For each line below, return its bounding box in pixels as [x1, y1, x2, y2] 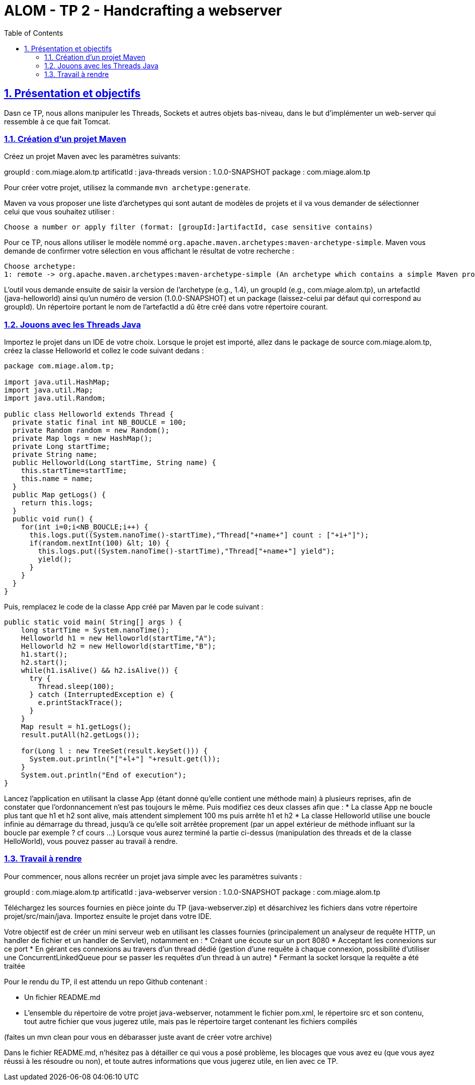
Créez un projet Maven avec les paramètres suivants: [4, 152, 181, 161]
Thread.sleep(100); [38, 682, 115, 691]
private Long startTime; [12, 442, 110, 451]
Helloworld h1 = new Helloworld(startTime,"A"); [21, 634, 216, 643]
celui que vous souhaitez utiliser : [4, 207, 115, 216]
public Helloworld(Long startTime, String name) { [12, 458, 216, 467]
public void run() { [12, 515, 94, 523]
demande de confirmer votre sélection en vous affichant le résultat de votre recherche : [4, 247, 294, 256]
